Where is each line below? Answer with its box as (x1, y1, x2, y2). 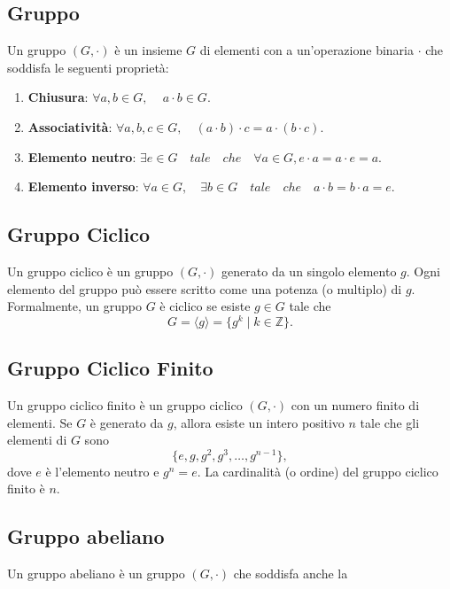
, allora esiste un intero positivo (173, 413, 345, 431)
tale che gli (360, 413, 420, 431)
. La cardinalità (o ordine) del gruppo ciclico (197, 461, 438, 480)
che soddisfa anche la (233, 564, 348, 583)
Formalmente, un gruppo (7, 297, 142, 315)
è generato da (89, 413, 164, 431)
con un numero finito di (291, 396, 420, 415)
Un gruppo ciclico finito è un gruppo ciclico (7, 396, 243, 415)
